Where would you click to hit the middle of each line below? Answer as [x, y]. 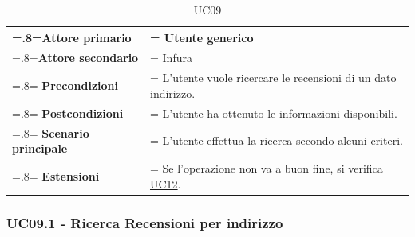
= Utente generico [202, 37]
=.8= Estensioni [56, 175]
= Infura [171, 58]
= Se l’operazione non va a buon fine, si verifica [266, 168]
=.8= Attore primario [72, 37]
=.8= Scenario [51, 132]
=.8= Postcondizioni [68, 113]
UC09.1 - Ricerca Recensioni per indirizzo [145, 222]
